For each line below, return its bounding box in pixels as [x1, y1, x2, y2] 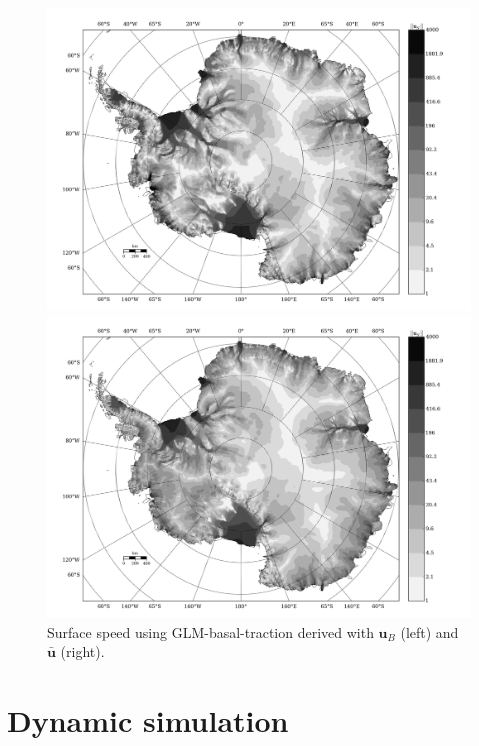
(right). [60, 641, 105, 662]
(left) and [400, 621, 459, 642]
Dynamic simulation [7, 699, 289, 740]
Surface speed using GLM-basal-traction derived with [47, 621, 374, 642]
